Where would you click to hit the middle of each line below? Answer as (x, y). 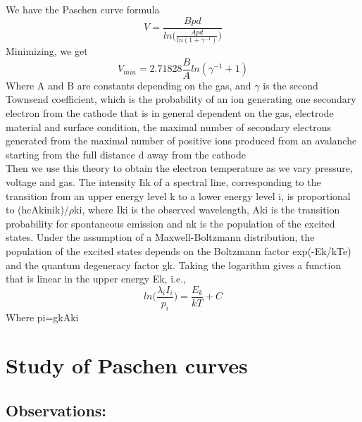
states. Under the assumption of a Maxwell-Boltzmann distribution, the (160, 237)
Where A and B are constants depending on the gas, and (129, 85)
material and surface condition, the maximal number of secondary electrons (169, 126)
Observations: (56, 410)
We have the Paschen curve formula (83, 9)
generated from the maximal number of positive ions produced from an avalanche (181, 141)
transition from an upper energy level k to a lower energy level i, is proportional (178, 196)
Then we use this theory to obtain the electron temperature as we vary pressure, (179, 168)
